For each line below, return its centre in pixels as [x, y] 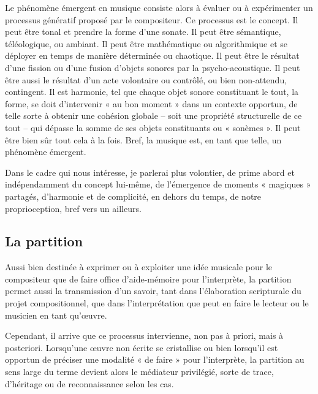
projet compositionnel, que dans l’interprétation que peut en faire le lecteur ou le [157, 303]
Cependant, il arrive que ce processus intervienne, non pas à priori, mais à [144, 335]
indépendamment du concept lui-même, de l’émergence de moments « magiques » [158, 184]
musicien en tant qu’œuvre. [56, 315]
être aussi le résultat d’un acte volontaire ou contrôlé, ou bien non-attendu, [146, 79]
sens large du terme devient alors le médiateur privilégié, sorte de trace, [139, 372]
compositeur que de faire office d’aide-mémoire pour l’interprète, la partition [148, 278]
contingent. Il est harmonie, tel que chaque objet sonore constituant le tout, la [152, 92]
